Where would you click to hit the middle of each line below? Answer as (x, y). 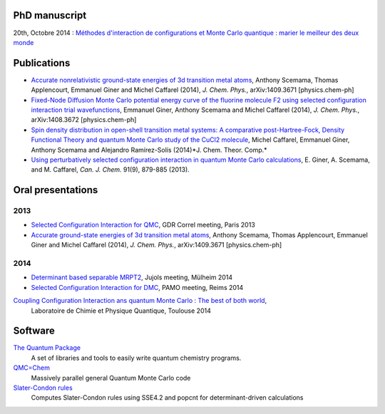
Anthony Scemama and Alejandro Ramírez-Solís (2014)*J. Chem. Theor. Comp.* (149, 150)
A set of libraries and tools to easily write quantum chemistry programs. (136, 358)
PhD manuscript (50, 15)
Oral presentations (56, 190)
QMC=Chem (31, 368)
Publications (42, 63)
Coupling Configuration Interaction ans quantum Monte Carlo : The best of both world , (140, 301)
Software (34, 331)
